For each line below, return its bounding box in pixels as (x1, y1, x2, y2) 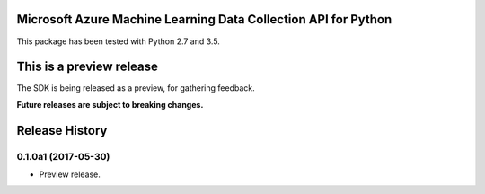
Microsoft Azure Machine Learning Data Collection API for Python (16, 12, 392, 27)
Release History (16, 122, 108, 138)
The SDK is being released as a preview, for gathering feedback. (16, 83, 255, 93)
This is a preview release (16, 59, 159, 75)
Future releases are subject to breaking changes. (16, 99, 204, 110)
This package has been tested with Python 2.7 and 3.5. (16, 36, 220, 47)
